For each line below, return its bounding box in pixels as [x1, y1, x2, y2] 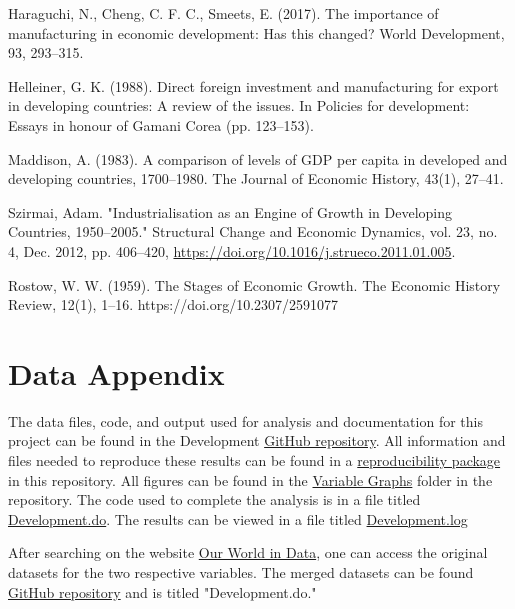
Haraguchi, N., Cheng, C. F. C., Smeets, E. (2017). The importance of [8, 3, 439, 23]
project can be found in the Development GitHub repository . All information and [8, 430, 506, 451]
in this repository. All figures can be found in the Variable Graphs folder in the [8, 469, 493, 490]
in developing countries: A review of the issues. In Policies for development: [8, 95, 470, 116]
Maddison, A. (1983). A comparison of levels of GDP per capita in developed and [8, 148, 508, 169]
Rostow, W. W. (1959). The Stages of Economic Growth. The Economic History [8, 274, 501, 295]
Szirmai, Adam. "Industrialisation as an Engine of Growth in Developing [8, 201, 453, 222]
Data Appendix [8, 352, 225, 393]
